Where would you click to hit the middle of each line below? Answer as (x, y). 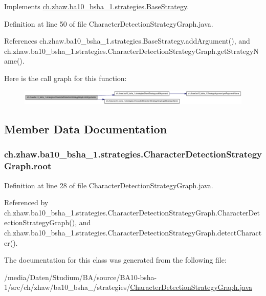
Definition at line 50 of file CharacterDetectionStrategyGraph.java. (109, 23)
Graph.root (28, 166)
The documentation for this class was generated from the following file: (115, 260)
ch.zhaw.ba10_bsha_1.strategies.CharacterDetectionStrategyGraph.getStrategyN (131, 51)
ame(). (14, 61)
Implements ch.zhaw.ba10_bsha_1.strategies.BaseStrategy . (97, 6)
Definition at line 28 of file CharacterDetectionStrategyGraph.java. (109, 185)
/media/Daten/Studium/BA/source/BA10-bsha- (81, 277)
